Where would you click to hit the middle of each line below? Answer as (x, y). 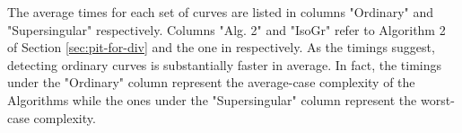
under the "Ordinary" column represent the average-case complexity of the (211, 82)
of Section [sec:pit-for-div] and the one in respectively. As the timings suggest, (221, 47)
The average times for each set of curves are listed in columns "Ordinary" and (220, 12)
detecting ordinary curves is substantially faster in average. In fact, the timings (225, 64)
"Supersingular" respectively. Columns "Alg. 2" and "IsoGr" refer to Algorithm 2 (227, 29)
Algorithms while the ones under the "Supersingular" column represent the (212, 99)
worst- (437, 99)
